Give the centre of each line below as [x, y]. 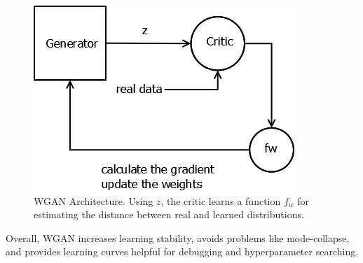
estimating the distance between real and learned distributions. [169, 214]
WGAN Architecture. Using [94, 200]
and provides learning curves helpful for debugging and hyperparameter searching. [182, 251]
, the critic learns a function [221, 200]
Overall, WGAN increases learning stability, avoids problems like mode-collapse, [178, 237]
